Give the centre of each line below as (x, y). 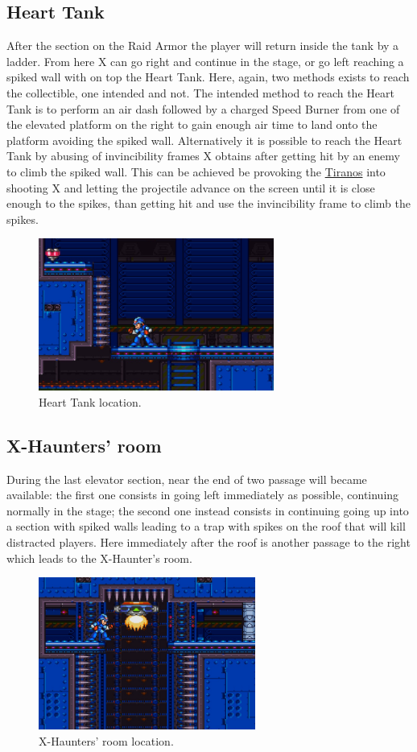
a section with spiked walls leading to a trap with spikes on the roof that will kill (206, 526)
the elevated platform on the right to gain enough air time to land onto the (192, 124)
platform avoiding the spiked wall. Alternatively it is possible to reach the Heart (204, 140)
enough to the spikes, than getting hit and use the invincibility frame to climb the (208, 203)
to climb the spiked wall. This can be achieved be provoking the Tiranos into (196, 171)
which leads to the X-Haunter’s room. (99, 558)
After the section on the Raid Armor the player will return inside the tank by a (203, 45)
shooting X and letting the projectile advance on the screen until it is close (191, 187)
